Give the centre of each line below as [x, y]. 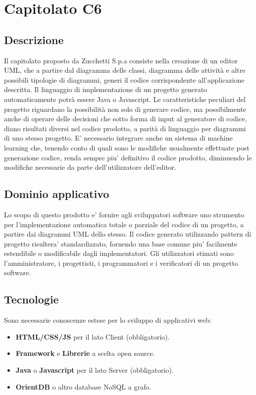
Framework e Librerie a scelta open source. [85, 353]
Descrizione [34, 39]
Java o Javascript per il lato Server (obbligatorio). [95, 370]
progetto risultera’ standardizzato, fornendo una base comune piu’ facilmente [121, 243]
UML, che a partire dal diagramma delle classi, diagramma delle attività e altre [125, 70]
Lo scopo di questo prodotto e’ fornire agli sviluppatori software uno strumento [124, 214]
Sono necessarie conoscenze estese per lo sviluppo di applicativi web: [108, 320]
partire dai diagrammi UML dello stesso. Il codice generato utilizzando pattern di [128, 234]
